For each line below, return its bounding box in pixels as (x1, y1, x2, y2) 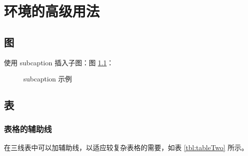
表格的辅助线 (4, 123, 52, 135)
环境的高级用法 (4, 1, 100, 21)
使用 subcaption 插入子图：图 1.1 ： (4, 57, 114, 67)
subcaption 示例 (23, 74, 72, 84)
